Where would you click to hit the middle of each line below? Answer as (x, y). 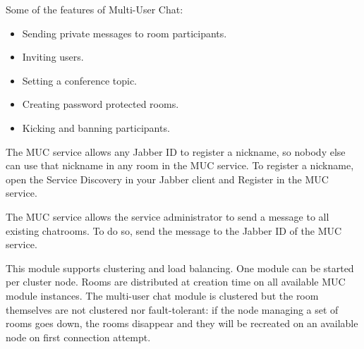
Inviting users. (53, 57)
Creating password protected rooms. (101, 104)
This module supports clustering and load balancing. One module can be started (180, 268)
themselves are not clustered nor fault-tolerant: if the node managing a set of (172, 309)
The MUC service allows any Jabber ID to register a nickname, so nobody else (176, 151)
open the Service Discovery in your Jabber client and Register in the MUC (167, 179)
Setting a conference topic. (80, 80)
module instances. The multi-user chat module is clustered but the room (162, 295)
